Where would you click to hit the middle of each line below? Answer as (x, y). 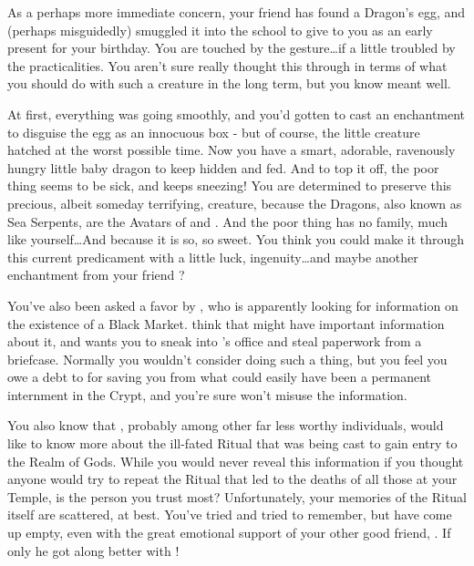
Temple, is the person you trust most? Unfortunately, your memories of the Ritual (237, 496)
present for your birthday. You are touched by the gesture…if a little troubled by (232, 48)
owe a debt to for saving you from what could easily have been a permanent (219, 377)
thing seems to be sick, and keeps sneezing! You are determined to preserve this (230, 185)
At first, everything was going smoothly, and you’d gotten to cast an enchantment (237, 113)
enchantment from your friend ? (96, 275)
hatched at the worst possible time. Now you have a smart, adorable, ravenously (232, 150)
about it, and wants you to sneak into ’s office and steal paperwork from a (215, 341)
